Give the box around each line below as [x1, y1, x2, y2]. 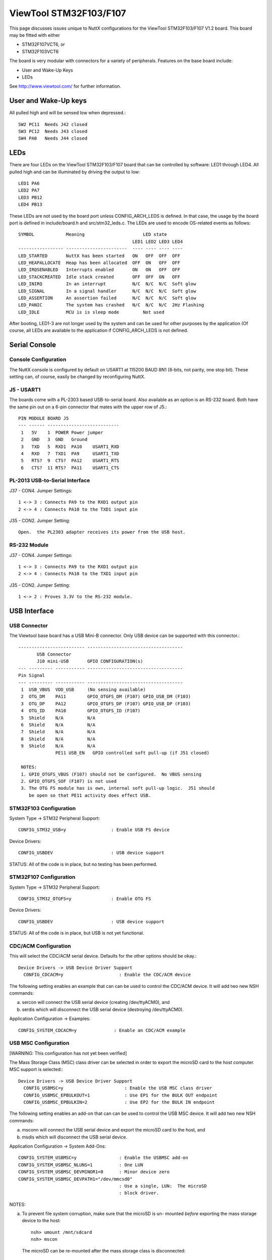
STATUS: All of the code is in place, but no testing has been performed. [9, 861, 158, 867]
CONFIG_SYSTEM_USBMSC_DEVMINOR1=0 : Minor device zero [18, 1169, 170, 1175]
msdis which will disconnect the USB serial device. [22, 1134, 127, 1140]
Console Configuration [9, 356, 66, 363]
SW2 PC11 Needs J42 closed [18, 121, 88, 127]
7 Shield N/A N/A [21, 729, 96, 735]
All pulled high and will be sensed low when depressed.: [9, 110, 126, 116]
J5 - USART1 [9, 386, 41, 393]
